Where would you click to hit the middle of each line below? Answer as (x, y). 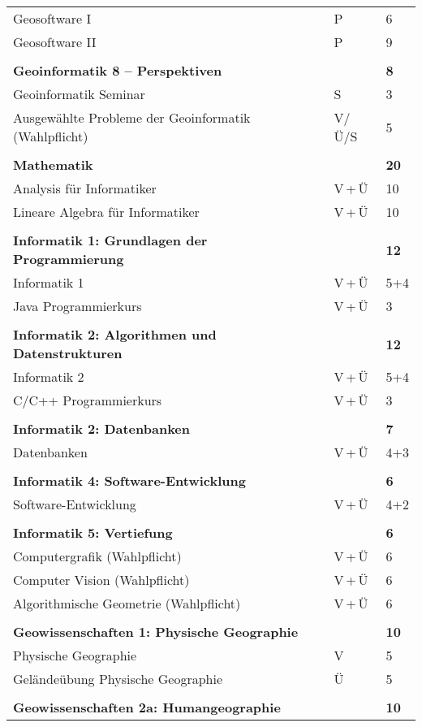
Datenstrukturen (68, 353)
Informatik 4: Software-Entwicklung (129, 480)
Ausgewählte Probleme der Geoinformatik (132, 117)
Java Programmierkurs (78, 306)
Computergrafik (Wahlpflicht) (97, 556)
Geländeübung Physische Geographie (118, 679)
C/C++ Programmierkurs (88, 400)
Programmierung (69, 259)
